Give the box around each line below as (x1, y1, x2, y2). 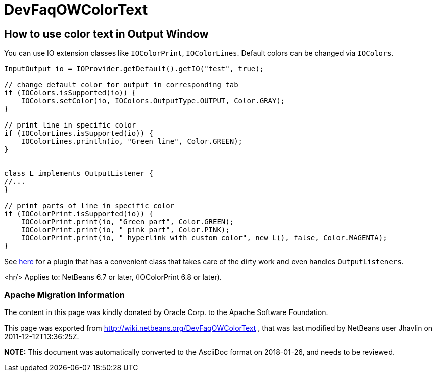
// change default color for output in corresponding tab (4, 81, 238, 89)
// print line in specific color (4, 121, 136, 130)
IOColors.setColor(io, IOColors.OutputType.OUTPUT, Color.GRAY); (21, 97, 285, 105)
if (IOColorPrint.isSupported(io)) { (4, 210, 154, 218)
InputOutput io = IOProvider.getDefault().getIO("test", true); (4, 65, 264, 73)
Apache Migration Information (4, 289, 125, 300)
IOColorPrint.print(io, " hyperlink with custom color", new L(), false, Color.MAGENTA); (21, 234, 387, 242)
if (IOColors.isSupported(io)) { (4, 89, 136, 97)
